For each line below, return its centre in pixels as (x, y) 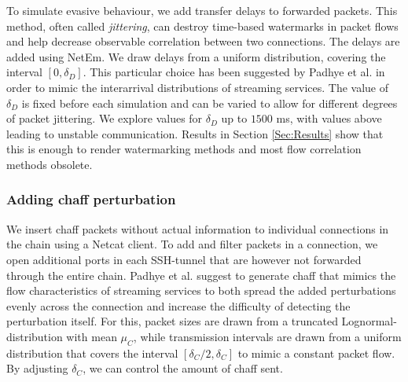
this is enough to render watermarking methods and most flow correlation (184, 149)
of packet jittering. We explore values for (105, 118)
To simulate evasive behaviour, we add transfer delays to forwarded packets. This (202, 10)
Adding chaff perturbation (91, 199)
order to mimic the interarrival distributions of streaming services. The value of (198, 87)
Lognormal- (369, 321)
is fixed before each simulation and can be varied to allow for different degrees (210, 103)
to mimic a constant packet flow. (316, 353)
